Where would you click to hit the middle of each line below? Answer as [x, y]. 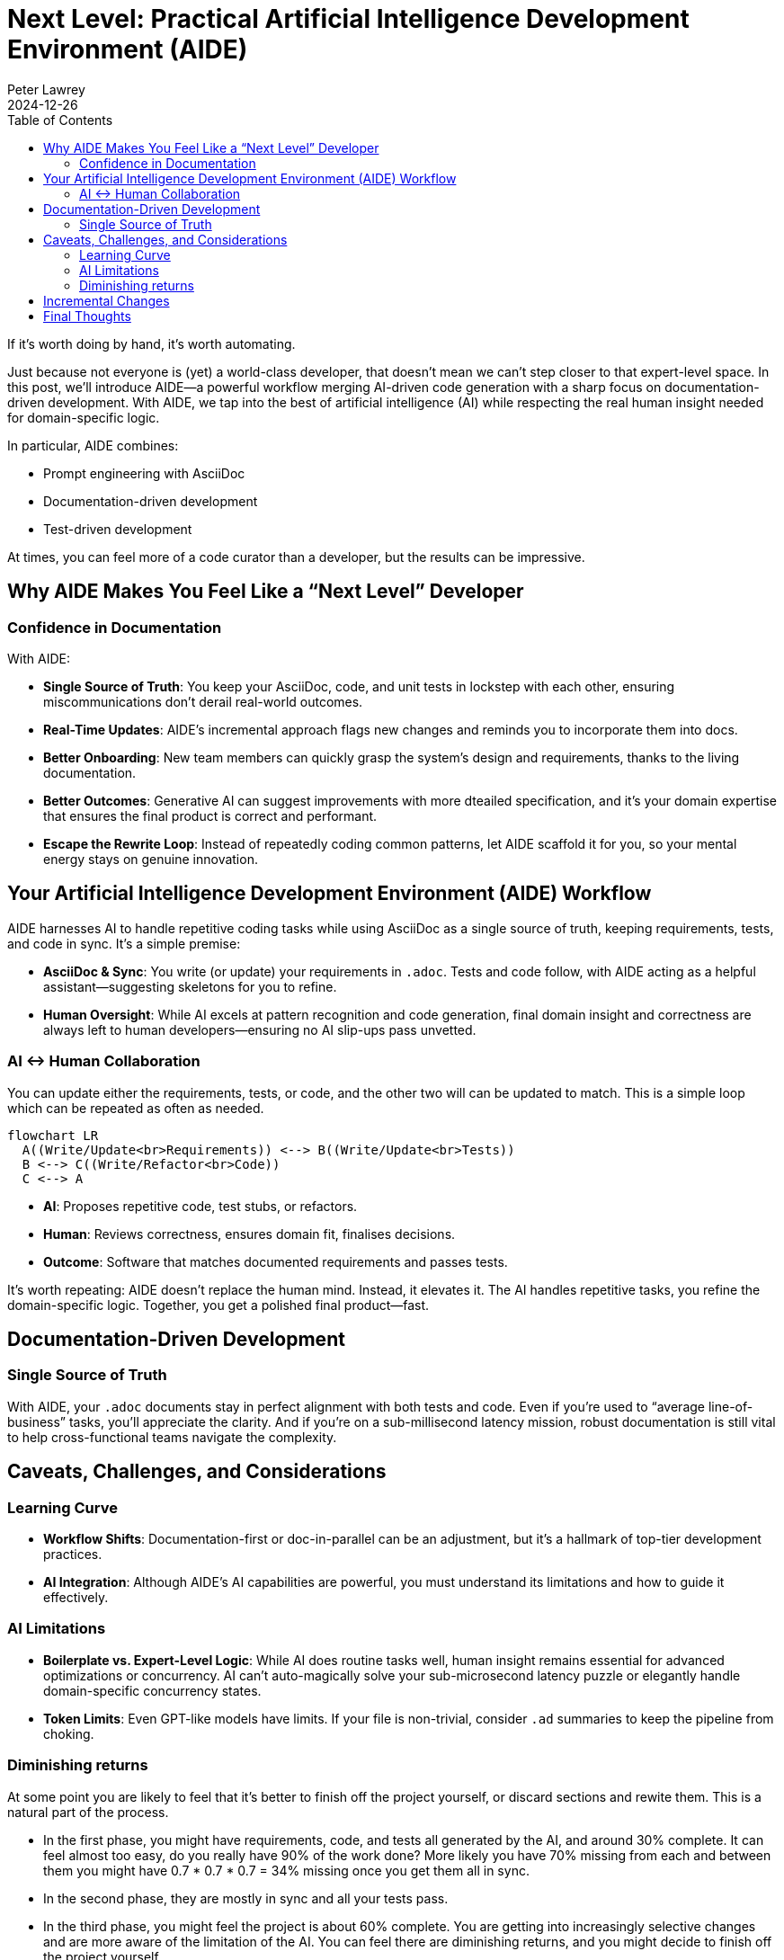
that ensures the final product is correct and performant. [210, 815]
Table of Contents [60, 120]
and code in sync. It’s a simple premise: [124, 943]
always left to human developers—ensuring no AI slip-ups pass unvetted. [260, 1029]
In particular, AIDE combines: [93, 445]
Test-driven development [118, 529]
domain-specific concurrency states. [152, 1690]
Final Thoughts [87, 316]
